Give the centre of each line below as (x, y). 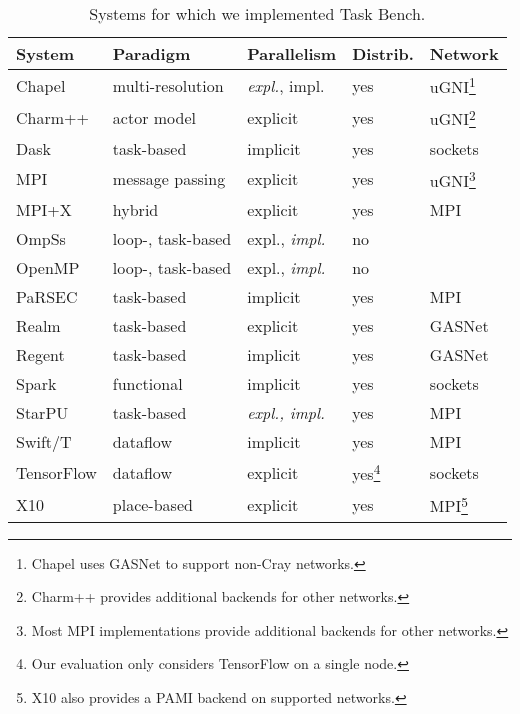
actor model (154, 117)
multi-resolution (168, 85)
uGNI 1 (452, 85)
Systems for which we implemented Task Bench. (257, 13)
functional (147, 383)
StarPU (42, 412)
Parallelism (292, 53)
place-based (152, 504)
